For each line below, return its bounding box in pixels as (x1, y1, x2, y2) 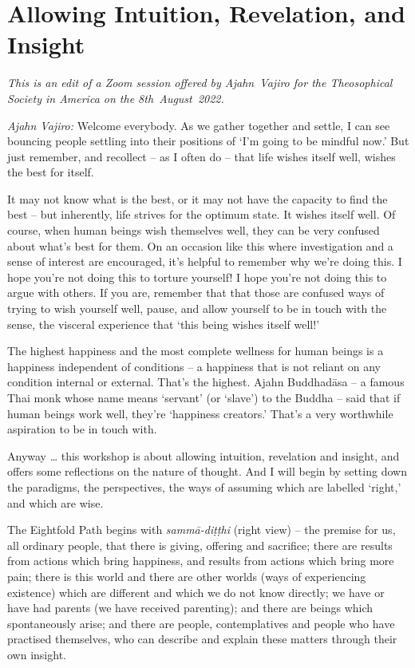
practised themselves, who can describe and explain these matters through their (7, 630, 397, 647)
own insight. (7, 646, 66, 662)
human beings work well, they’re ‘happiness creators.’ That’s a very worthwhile (7, 405, 393, 421)
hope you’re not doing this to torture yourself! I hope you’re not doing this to (7, 268, 387, 285)
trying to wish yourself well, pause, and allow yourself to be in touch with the (7, 300, 387, 317)
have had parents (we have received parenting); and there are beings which (7, 599, 373, 616)
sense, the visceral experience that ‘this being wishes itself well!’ (7, 315, 320, 332)
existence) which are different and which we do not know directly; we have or (7, 583, 385, 600)
